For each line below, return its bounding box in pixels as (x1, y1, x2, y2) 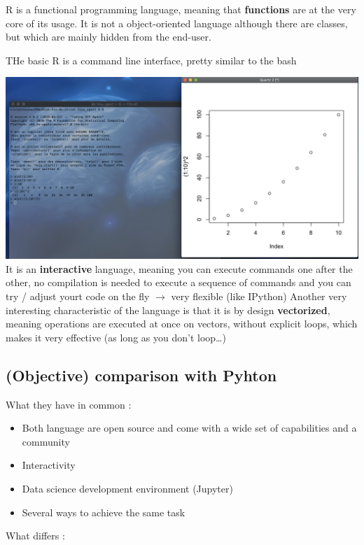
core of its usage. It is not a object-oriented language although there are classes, (6, 15, 348, 30)
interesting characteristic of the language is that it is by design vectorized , (6, 302, 330, 317)
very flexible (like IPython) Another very (171, 289, 347, 304)
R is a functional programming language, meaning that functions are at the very (6, 2, 356, 16)
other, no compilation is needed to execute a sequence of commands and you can (6, 275, 351, 290)
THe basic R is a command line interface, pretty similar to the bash (6, 52, 297, 67)
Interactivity (22, 458, 76, 472)
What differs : (6, 528, 65, 543)
